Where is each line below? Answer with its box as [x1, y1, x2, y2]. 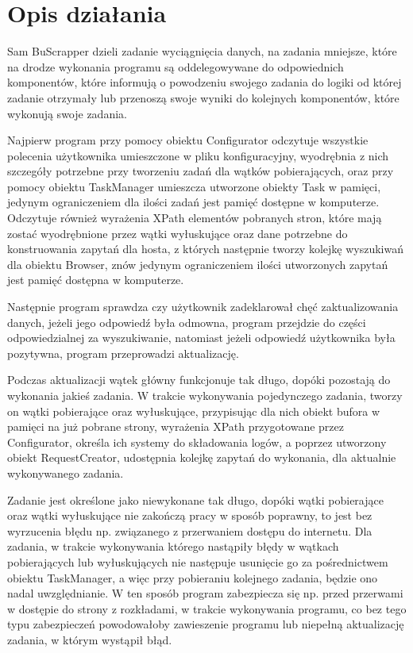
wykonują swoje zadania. [7, 105, 127, 121]
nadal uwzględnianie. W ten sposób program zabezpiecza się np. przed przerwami [7, 585, 403, 601]
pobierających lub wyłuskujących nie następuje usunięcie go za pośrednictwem [7, 553, 388, 570]
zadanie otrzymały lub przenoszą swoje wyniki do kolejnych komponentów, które [7, 89, 399, 106]
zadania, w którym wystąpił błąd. [7, 631, 172, 647]
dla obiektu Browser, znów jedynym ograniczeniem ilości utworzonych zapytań [7, 255, 388, 272]
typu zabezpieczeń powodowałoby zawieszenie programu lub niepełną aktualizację [7, 616, 404, 632]
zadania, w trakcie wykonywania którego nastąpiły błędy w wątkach [7, 538, 339, 555]
